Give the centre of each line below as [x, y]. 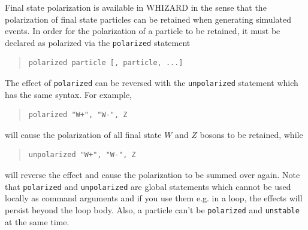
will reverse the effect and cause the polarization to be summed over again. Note [153, 175]
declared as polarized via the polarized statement [98, 42]
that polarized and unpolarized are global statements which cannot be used [148, 186]
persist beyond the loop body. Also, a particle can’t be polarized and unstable [152, 209]
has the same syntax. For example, [69, 94]
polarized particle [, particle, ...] [106, 63]
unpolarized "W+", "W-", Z [82, 155]
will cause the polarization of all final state [83, 134]
